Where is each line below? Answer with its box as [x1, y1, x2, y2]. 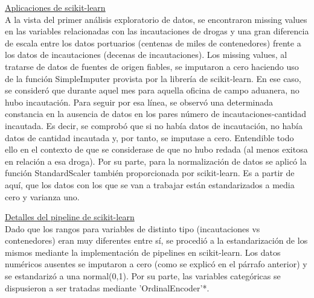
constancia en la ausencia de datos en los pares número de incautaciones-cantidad [5, 107, 307, 120]
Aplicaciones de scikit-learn [5, 1, 106, 13]
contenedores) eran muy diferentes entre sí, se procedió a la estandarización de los [5, 234, 308, 247]
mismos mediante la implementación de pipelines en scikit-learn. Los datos [5, 246, 281, 258]
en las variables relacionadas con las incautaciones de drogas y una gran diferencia [5, 25, 309, 37]
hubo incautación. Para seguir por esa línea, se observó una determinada [5, 95, 274, 108]
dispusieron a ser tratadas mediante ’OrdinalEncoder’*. [5, 281, 210, 294]
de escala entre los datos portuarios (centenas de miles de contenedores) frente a [5, 36, 301, 49]
